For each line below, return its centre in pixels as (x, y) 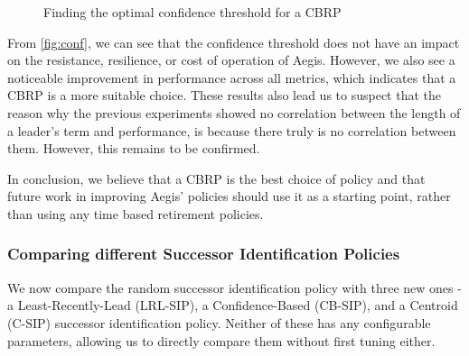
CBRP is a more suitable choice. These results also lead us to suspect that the (224, 95)
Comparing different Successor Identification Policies (204, 254)
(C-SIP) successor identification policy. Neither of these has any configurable (219, 322)
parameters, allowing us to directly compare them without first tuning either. (221, 340)
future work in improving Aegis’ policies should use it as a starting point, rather (229, 196)
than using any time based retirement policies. (136, 213)
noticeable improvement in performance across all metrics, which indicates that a (232, 77)
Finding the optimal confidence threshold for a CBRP (192, 12)
